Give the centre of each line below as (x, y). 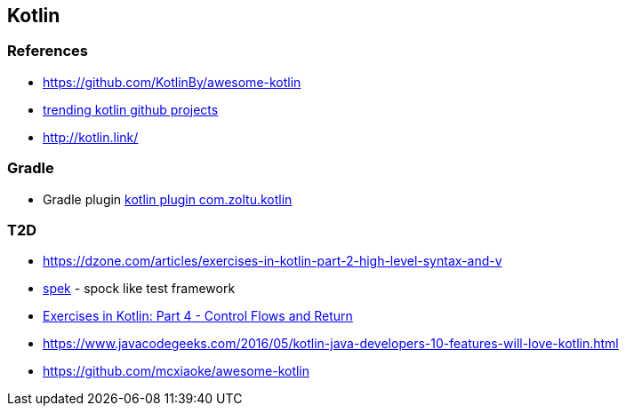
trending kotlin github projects (131, 109)
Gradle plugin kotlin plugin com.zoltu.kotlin (168, 199)
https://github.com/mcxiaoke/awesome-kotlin (177, 371)
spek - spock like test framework (139, 289)
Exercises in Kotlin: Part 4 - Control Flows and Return (198, 316)
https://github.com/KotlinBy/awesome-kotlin (172, 82)
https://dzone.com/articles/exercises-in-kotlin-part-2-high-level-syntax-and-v (273, 261)
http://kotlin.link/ (91, 137)
